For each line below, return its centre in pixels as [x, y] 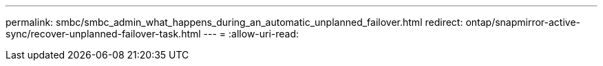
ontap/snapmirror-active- [523, 22]
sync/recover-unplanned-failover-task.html [103, 34]
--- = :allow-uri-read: [251, 34]
